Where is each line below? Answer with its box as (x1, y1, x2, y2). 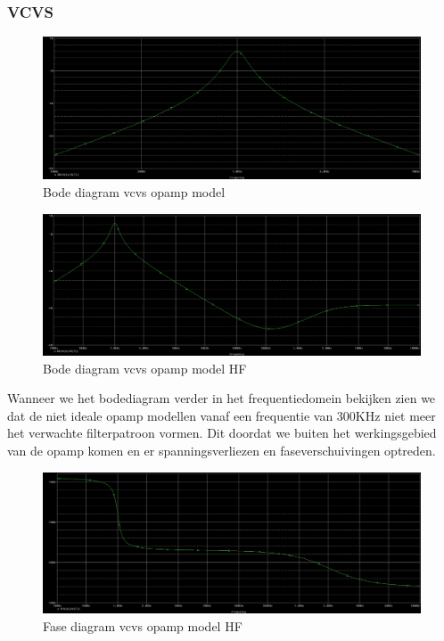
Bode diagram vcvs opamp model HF (43, 358, 247, 377)
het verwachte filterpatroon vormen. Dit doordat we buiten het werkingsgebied (7, 423, 437, 442)
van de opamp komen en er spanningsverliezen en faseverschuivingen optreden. (7, 441, 436, 460)
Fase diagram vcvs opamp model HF (43, 616, 243, 635)
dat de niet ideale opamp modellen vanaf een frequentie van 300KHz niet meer (7, 406, 436, 424)
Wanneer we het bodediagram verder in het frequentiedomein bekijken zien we (7, 389, 436, 407)
